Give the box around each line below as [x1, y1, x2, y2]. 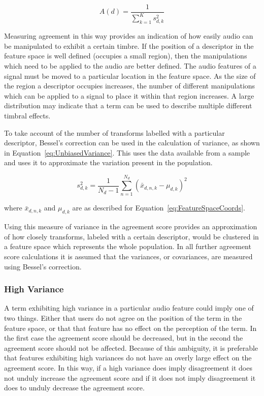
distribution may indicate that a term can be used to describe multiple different [4, 100, 252, 111]
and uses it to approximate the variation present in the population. [4, 157, 213, 168]
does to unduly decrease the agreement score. [4, 382, 145, 393]
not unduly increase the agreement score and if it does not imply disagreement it [4, 372, 256, 383]
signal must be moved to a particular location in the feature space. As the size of [4, 70, 256, 81]
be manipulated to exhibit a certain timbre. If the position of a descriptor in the [4, 40, 254, 51]
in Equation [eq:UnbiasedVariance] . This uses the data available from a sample [4, 147, 250, 158]
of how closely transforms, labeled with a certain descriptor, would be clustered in [4, 231, 259, 241]
